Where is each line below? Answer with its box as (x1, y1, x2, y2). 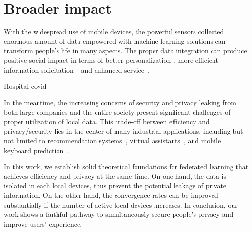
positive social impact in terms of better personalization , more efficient (4, 55, 218, 65)
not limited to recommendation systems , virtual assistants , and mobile (4, 135, 221, 146)
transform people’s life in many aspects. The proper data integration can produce (4, 45, 247, 56)
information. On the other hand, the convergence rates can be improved (4, 190, 218, 200)
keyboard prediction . (4, 145, 69, 155)
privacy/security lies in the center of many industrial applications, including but (4, 126, 243, 136)
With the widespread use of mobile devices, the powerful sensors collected (4, 26, 224, 37)
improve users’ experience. (4, 218, 82, 229)
